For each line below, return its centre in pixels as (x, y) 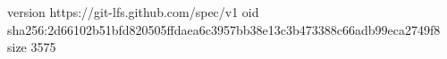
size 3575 (32, 47)
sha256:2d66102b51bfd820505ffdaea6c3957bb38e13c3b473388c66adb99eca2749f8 (224, 29)
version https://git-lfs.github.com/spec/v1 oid (133, 12)
